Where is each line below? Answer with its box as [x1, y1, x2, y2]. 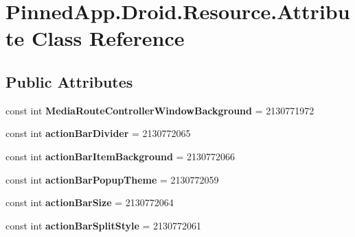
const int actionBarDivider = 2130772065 [5, 126, 191, 140]
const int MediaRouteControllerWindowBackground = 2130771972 [5, 103, 314, 117]
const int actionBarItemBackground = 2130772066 [5, 149, 236, 163]
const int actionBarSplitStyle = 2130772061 [5, 218, 202, 232]
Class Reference [31, 24, 185, 52]
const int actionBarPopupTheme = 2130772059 [5, 172, 219, 186]
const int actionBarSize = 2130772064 [5, 195, 174, 210]
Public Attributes [5, 71, 133, 92]
